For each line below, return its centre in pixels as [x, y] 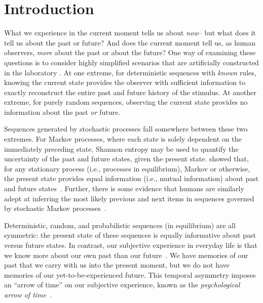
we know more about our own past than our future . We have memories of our [126, 255]
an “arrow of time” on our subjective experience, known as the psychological [122, 285]
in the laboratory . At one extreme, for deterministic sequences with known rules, [130, 72]
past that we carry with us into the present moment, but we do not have [117, 265]
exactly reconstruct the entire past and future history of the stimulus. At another [130, 92]
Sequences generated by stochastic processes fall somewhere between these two [126, 129]
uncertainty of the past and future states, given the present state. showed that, [126, 159]
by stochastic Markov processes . [55, 208]
